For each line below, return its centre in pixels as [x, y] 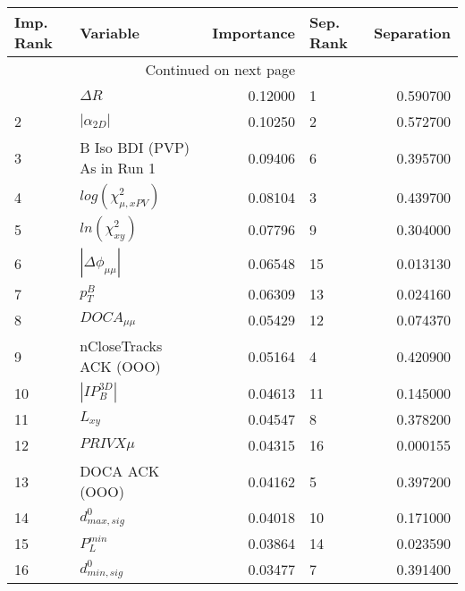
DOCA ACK [120, 471]
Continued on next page [220, 69]
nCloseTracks [121, 346]
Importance [254, 32]
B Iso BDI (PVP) [135, 147]
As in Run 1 [118, 168]
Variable [110, 32]
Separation [412, 32]
